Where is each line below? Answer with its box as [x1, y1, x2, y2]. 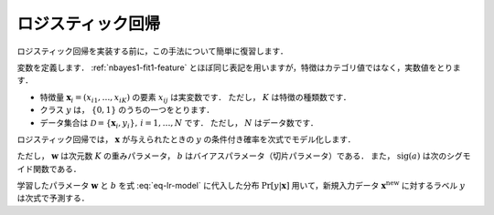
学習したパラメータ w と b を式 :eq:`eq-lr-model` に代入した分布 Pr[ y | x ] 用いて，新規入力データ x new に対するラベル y [16, 179, 466, 191]
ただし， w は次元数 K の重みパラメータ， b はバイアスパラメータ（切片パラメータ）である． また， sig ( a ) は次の [16, 150, 447, 161]
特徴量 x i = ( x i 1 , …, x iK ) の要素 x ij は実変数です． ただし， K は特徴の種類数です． [39, 91, 351, 105]
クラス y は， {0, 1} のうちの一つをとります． [39, 105, 215, 116]
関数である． [32, 163, 81, 174]
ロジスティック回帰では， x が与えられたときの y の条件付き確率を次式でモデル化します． [16, 133, 356, 145]
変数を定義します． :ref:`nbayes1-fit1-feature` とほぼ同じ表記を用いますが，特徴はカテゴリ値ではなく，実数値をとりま [16, 62, 461, 73]
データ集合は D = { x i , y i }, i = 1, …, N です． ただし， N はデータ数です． [39, 117, 319, 130]
